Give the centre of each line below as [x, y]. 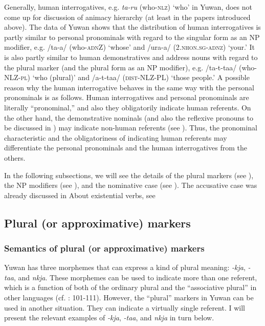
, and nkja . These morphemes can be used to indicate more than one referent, [135, 277]
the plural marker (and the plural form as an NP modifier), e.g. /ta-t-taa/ [120, 67]
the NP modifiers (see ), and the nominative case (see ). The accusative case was [131, 185]
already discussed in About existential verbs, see [80, 195]
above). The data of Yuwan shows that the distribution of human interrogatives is [132, 27]
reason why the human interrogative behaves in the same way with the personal [129, 87]
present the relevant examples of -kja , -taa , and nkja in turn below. [109, 318]
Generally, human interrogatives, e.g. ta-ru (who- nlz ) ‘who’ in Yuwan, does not [128, 7]
